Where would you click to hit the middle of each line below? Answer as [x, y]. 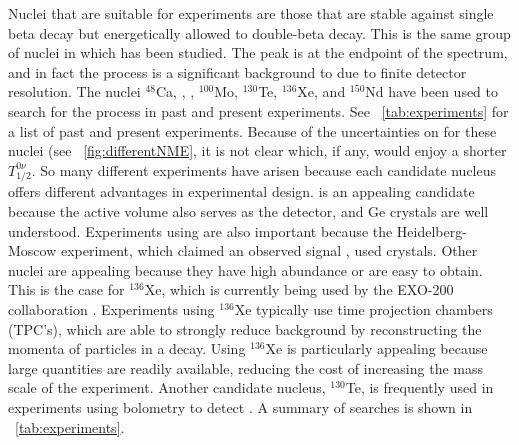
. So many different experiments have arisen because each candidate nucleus [264, 169]
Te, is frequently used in [419, 387]
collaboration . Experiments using [111, 309]
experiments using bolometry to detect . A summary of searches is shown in [240, 407]
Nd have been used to [432, 91]
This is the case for [66, 289]
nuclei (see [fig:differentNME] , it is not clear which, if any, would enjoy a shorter [257, 150]
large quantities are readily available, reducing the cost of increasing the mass [246, 367]
